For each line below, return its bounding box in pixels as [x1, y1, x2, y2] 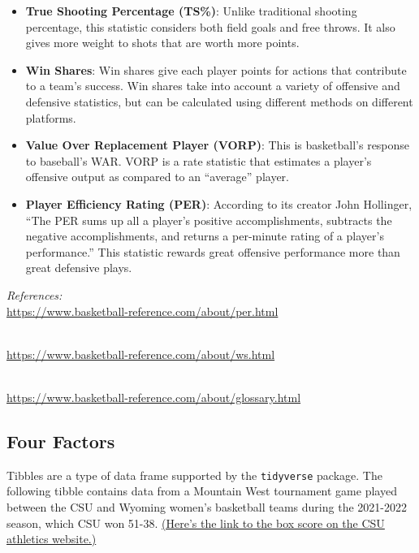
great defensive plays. [25, 259, 132, 276]
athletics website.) [6, 530, 97, 547]
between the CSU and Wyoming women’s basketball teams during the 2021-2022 [6, 498, 407, 515]
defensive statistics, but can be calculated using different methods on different [25, 93, 413, 110]
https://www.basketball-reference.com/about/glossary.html [6, 388, 301, 405]
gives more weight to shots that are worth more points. [25, 34, 300, 51]
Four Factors [6, 428, 115, 453]
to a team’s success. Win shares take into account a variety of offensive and [25, 77, 400, 94]
